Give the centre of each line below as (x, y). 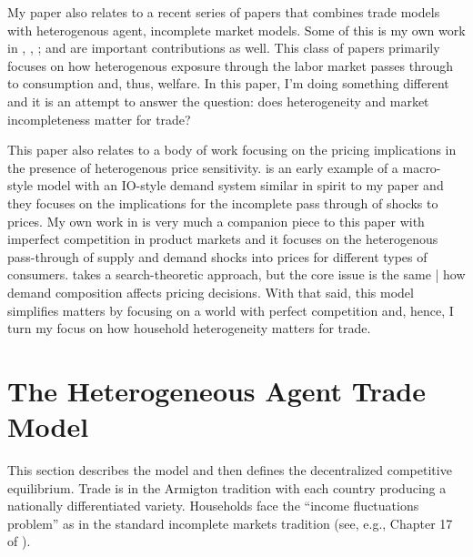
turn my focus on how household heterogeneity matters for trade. (189, 328)
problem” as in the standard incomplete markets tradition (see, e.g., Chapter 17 (230, 523)
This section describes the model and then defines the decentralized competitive (230, 470)
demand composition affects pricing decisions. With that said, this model (211, 292)
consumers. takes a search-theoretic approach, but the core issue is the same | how (236, 274)
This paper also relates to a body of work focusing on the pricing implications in (232, 150)
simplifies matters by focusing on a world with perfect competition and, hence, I (231, 310)
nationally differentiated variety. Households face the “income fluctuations (213, 506)
